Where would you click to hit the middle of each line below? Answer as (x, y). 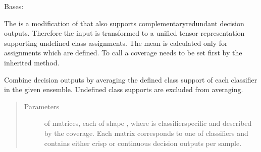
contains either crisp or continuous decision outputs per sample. (143, 143)
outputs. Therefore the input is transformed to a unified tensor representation (124, 33)
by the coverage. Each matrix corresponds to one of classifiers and (146, 133)
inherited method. (32, 62)
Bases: (14, 6)
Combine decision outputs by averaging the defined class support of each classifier (131, 79)
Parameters (41, 106)
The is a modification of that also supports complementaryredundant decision (124, 23)
